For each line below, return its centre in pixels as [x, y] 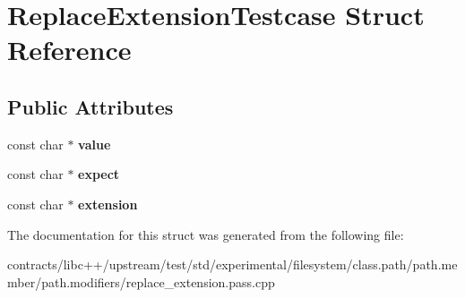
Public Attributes [90, 106]
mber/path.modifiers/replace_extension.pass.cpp [141, 281]
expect [99, 174]
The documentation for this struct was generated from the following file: [206, 234]
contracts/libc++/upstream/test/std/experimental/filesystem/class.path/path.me [232, 264]
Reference [69, 50]
